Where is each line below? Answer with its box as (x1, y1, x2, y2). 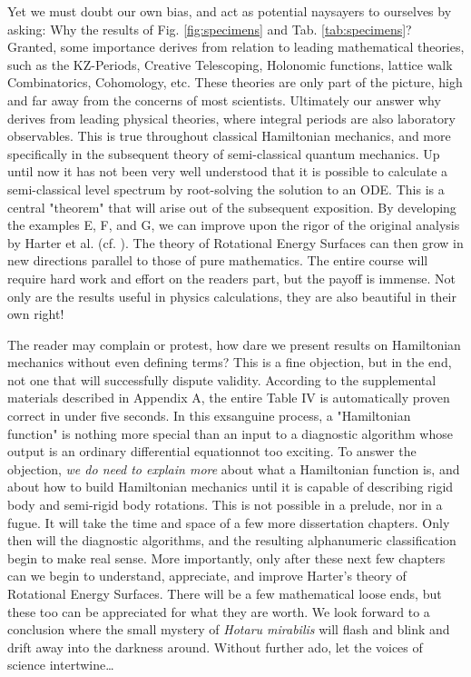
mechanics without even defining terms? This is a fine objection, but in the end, (7, 353, 452, 372)
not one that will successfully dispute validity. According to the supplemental (7, 370, 437, 389)
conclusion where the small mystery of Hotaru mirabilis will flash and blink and (7, 620, 450, 639)
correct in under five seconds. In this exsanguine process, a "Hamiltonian (7, 406, 411, 425)
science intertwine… (7, 655, 114, 674)
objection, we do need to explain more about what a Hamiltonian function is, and (7, 459, 460, 478)
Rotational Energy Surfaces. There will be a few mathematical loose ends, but (7, 584, 442, 602)
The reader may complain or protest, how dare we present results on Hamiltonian (7, 334, 461, 353)
